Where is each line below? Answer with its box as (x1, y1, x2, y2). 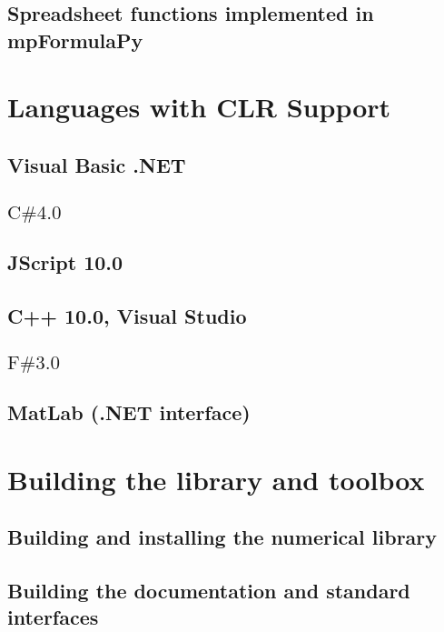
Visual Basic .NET (7, 150, 186, 178)
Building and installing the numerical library (7, 523, 438, 551)
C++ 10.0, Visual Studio (7, 301, 247, 329)
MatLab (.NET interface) (7, 398, 251, 426)
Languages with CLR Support (7, 88, 391, 125)
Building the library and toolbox (7, 460, 425, 497)
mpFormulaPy (7, 25, 143, 54)
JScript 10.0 (7, 248, 123, 276)
